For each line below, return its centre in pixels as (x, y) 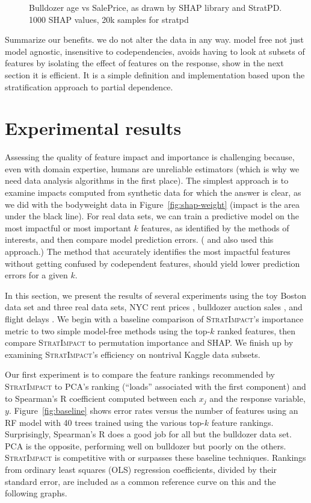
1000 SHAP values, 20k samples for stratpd (109, 19)
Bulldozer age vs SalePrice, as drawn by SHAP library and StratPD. (155, 7)
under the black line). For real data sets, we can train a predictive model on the (152, 216)
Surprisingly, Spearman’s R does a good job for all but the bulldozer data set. (148, 434)
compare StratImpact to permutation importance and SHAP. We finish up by (149, 342)
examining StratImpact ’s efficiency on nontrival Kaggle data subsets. (133, 354)
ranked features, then (256, 330)
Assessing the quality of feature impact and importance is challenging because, (150, 157)
